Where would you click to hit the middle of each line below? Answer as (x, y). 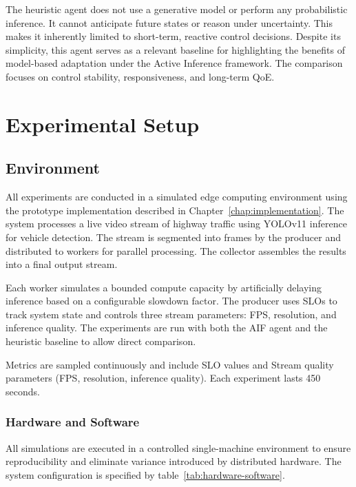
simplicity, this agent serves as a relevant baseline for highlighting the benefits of (175, 49)
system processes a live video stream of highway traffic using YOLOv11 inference (176, 224)
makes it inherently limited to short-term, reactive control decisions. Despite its (173, 36)
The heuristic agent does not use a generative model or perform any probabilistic (177, 9)
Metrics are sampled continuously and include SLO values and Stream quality (170, 364)
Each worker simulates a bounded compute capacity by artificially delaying (164, 287)
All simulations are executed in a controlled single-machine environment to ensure (178, 447)
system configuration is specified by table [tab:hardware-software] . (145, 474)
